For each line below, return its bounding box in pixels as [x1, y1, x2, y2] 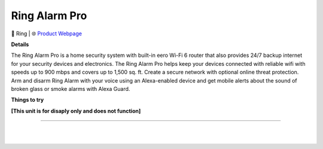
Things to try [11, 96, 44, 104]
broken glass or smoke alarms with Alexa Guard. [11, 85, 130, 92]
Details [11, 41, 29, 48]
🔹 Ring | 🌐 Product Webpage [11, 30, 82, 37]
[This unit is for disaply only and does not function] [11, 107, 141, 114]
